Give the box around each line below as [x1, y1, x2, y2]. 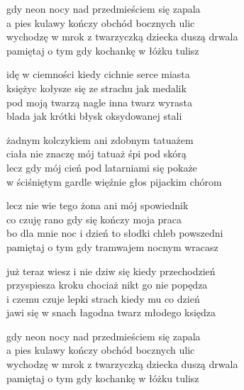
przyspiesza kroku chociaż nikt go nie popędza [6, 277, 208, 292]
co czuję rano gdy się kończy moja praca [6, 211, 182, 226]
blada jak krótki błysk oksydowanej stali [6, 108, 182, 123]
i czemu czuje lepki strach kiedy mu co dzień [6, 291, 200, 306]
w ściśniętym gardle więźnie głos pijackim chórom [6, 174, 222, 189]
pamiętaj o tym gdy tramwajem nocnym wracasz [6, 239, 218, 254]
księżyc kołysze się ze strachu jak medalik [6, 80, 187, 95]
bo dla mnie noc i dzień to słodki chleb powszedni [6, 225, 223, 240]
